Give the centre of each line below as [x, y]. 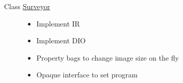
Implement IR [58, 23]
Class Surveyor [27, 6]
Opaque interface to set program [87, 75]
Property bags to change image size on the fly [108, 57]
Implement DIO [61, 40]
